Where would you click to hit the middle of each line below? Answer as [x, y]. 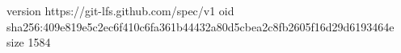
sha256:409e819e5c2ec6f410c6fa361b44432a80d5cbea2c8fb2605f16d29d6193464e [200, 26]
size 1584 [29, 42]
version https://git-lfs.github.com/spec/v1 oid [120, 10]
